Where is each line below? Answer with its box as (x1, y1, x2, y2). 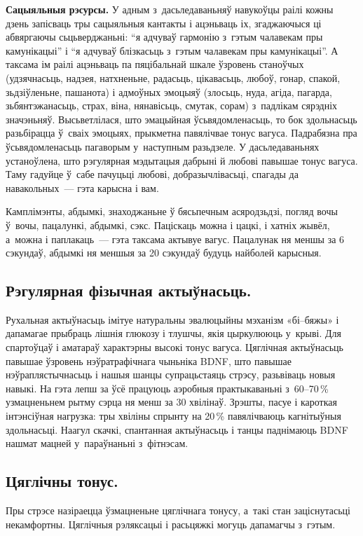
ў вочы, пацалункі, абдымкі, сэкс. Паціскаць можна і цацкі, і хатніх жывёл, (6, 217, 330, 232)
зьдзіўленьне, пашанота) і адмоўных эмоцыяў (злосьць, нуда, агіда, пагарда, (6, 84, 332, 99)
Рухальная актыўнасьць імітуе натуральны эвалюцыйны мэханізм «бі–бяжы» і (6, 312, 339, 327)
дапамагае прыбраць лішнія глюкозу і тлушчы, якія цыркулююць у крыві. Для (6, 326, 341, 341)
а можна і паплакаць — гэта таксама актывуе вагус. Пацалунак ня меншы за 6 (6, 231, 345, 246)
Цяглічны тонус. (6, 470, 118, 492)
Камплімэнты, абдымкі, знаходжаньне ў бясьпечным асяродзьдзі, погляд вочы (6, 204, 338, 219)
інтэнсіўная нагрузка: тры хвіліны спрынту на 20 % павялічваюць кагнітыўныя (6, 408, 341, 423)
